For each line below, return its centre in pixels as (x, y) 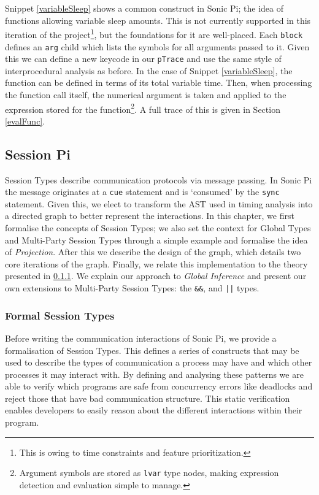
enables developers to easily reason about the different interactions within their (154, 410)
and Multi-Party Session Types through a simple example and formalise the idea (156, 240)
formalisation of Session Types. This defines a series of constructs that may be (152, 350)
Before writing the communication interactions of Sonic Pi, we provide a (141, 338)
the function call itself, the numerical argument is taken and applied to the (146, 94)
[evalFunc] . (25, 121)
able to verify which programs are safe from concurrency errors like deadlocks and (159, 386)
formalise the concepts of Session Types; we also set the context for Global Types (158, 228)
